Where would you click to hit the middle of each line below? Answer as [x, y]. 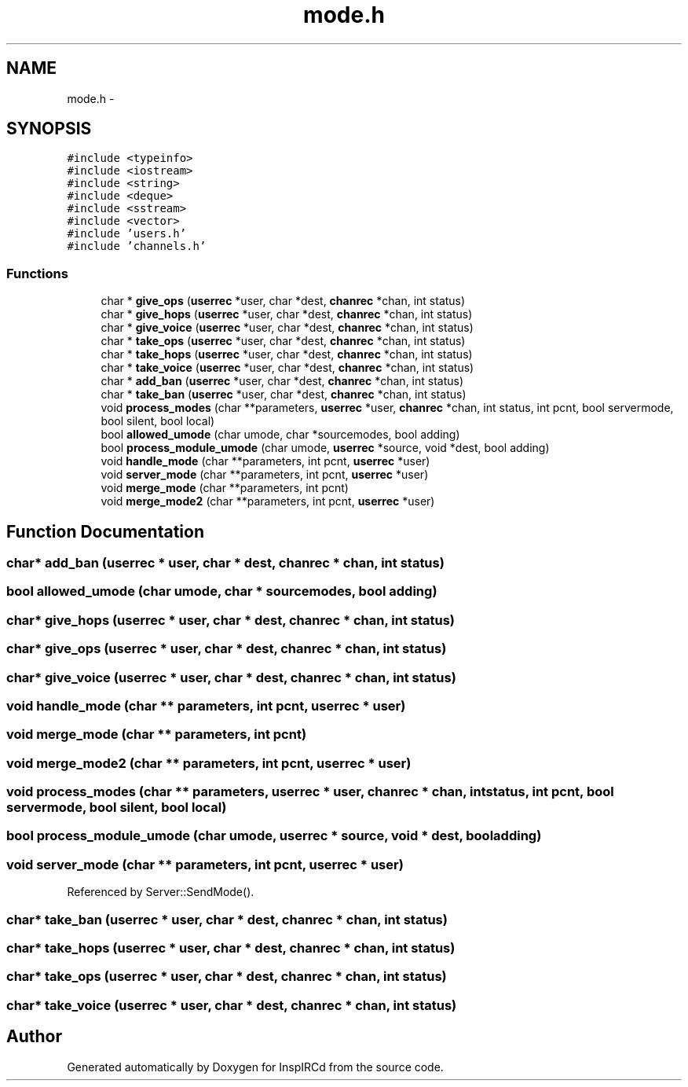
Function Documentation [105, 531]
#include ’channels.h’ [137, 246]
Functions [37, 273]
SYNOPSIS [49, 129]
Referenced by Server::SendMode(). [161, 892]
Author [34, 1037]
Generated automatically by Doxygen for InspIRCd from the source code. [255, 1067]
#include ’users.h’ [127, 234]
